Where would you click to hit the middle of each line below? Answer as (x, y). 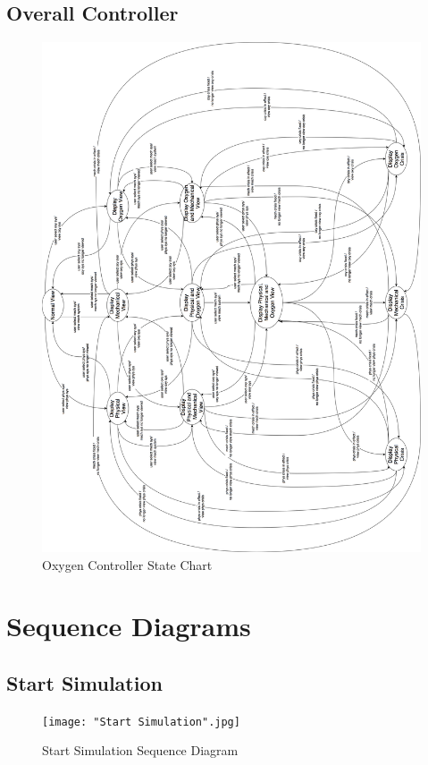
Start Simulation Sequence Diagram (140, 750)
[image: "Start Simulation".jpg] (141, 722)
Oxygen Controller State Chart (127, 564)
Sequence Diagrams (129, 626)
